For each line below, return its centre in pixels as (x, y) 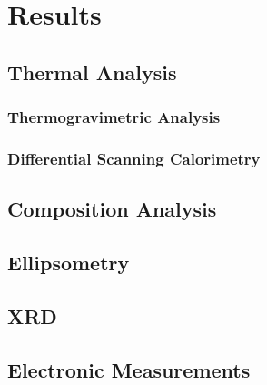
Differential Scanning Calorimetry (134, 158)
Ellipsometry (69, 263)
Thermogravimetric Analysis (114, 117)
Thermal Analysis (92, 71)
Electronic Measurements (129, 369)
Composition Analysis (112, 209)
